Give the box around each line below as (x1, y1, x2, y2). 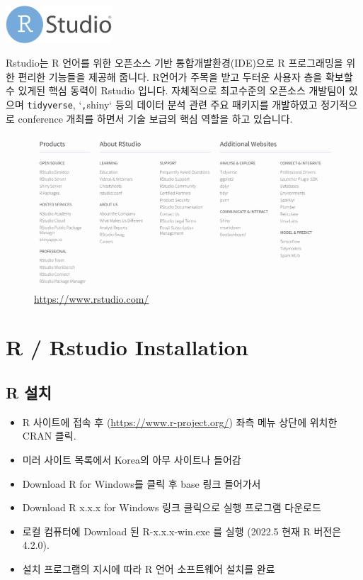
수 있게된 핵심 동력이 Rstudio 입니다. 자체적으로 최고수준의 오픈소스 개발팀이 (6, 83, 345, 98)
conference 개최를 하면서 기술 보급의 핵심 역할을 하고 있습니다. (18, 111, 293, 126)
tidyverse (27, 101, 73, 111)
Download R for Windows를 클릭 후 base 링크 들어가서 (22, 476, 261, 491)
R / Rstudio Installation (6, 333, 248, 362)
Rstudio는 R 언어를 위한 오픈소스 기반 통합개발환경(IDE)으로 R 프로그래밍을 (6, 55, 343, 70)
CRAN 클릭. (22, 428, 76, 443)
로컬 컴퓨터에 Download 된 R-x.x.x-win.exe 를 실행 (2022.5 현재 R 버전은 (22, 523, 342, 538)
